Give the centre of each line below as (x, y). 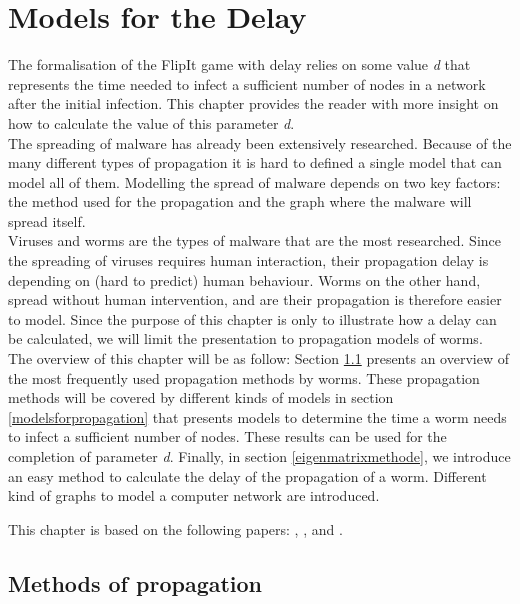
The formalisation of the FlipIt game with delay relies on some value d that (239, 64)
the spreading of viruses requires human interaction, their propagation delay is (248, 260)
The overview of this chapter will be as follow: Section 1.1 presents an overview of (258, 358)
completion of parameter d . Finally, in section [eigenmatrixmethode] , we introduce (259, 456)
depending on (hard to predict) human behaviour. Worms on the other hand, (244, 279)
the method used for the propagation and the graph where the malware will (240, 201)
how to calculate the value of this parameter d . (151, 122)
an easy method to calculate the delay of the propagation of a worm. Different (247, 475)
